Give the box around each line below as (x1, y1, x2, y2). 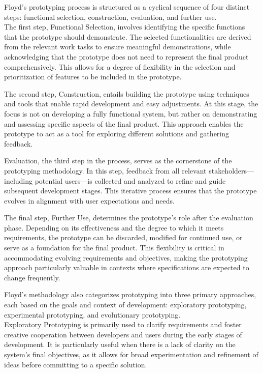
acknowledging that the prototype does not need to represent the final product (4, 51, 249, 62)
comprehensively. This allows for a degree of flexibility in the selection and (4, 61, 236, 72)
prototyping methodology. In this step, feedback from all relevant (4, 165, 207, 176)
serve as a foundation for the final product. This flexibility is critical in (4, 242, 224, 253)
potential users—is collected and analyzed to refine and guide (35, 175, 226, 186)
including (4, 175, 33, 186)
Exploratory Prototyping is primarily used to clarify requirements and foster (4, 319, 242, 330)
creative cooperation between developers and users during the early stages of (4, 329, 242, 339)
